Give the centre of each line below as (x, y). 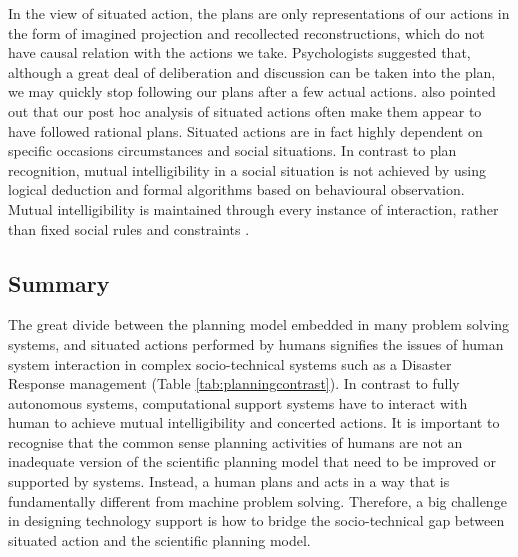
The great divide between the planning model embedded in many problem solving (259, 324)
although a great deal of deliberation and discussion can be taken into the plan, (252, 71)
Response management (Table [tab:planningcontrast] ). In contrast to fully (234, 383)
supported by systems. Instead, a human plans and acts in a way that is (229, 481)
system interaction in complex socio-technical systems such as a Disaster (230, 363)
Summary (59, 282)
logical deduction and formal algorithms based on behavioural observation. (236, 189)
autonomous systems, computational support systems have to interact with (238, 402)
